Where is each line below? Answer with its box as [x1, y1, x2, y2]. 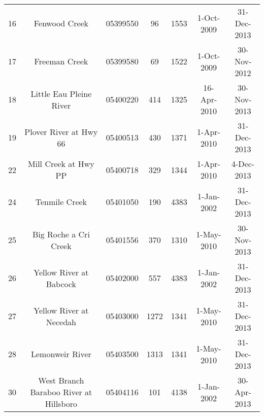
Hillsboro [45, 398, 78, 409]
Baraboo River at [30, 386, 92, 398]
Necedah [46, 316, 76, 328]
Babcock [46, 278, 77, 290]
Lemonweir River [31, 348, 91, 360]
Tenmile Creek [35, 196, 87, 207]
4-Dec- [232, 158, 255, 169]
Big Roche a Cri [32, 228, 90, 240]
